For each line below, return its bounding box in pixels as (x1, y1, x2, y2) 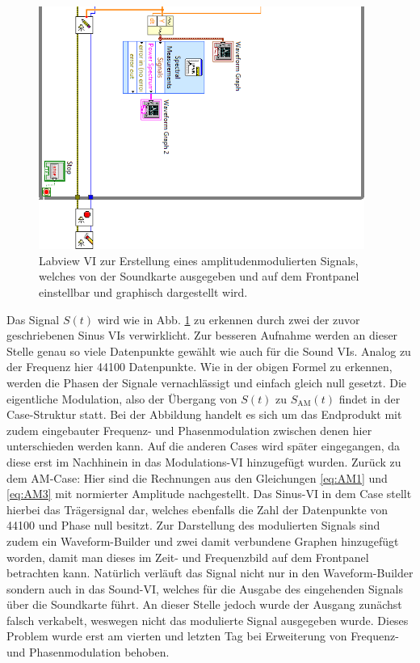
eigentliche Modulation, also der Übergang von (6, 390, 237, 407)
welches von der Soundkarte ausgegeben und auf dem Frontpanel (39, 268, 359, 285)
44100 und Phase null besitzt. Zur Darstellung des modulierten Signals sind (6, 517, 380, 534)
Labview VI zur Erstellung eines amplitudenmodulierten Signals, (39, 251, 359, 268)
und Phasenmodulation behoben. (6, 644, 170, 661)
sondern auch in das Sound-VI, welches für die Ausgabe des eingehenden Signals (6, 580, 403, 597)
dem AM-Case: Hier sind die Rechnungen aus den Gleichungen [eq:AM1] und (6, 469, 388, 486)
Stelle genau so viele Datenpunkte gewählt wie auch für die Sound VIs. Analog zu (6, 342, 411, 359)
